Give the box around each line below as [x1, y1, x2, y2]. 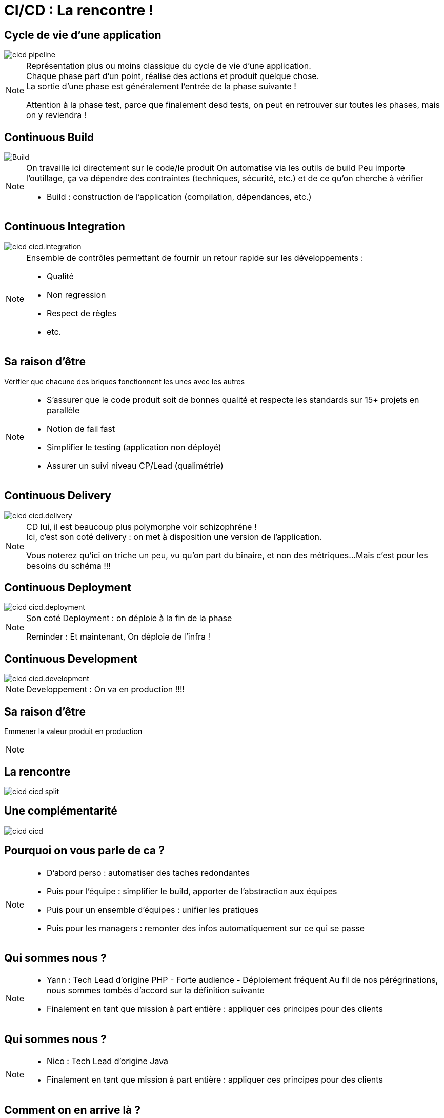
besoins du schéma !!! [26, 560, 111, 571]
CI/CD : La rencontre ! [4, 2, 154, 19]
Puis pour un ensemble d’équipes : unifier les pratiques [47, 904, 259, 915]
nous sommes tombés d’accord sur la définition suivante [47, 985, 265, 996]
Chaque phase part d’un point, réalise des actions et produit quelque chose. [26, 71, 319, 82]
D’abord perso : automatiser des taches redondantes [47, 867, 250, 878]
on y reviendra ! [26, 110, 87, 121]
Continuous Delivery [4, 489, 112, 503]
